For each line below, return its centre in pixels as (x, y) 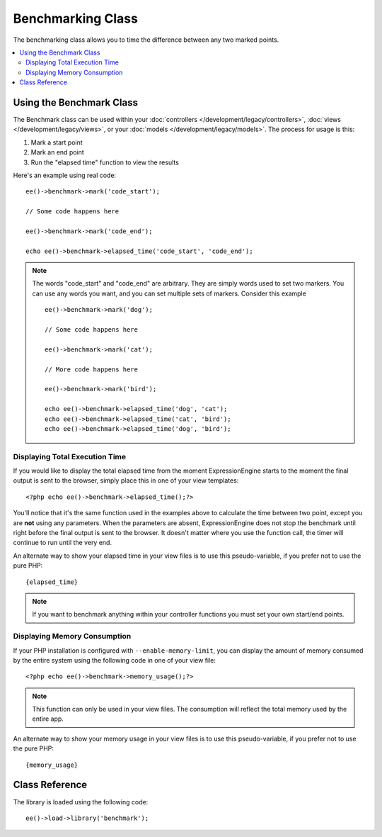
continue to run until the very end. (63, 543)
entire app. (48, 719)
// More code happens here (91, 369)
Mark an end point (57, 152)
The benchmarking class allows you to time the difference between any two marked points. (146, 40)
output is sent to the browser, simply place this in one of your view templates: (126, 481)
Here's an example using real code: (65, 175)
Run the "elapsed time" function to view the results (105, 162)
